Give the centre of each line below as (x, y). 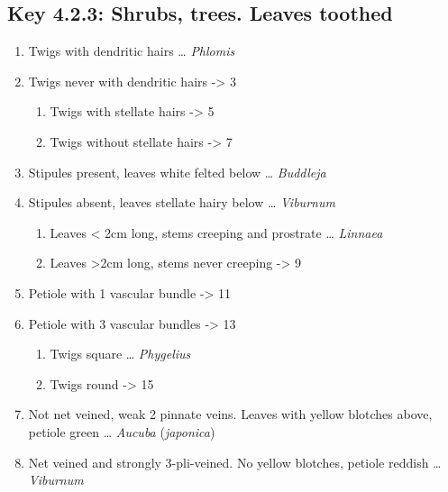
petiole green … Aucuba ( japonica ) (122, 431)
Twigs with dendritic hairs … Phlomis (132, 51)
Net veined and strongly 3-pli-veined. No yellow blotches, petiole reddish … (235, 462)
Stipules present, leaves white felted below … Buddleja (177, 172)
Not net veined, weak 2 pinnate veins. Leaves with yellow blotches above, (230, 414)
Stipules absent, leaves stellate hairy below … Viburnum (182, 202)
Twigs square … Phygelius (120, 354)
